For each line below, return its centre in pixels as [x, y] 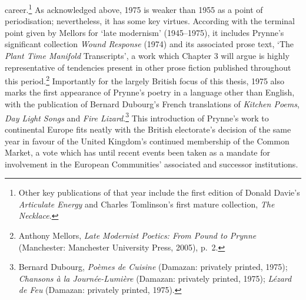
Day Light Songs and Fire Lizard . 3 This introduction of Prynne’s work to [137, 117]
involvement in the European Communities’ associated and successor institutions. [152, 164]
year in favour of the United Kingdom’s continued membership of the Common [147, 141]
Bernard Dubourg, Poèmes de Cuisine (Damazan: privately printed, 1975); [153, 267]
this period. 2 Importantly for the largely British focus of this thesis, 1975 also [145, 80]
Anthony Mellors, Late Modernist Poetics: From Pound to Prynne [137, 235]
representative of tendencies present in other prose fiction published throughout [148, 67]
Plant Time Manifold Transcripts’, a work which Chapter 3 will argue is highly [147, 56]
